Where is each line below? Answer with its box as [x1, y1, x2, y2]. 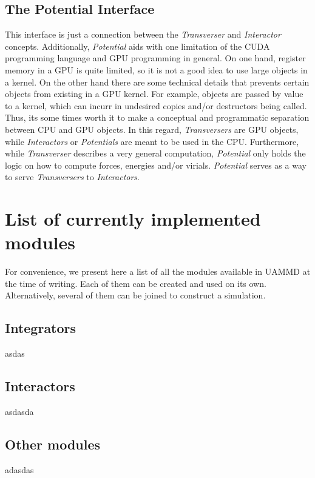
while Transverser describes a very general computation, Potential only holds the [5, 147, 306, 160]
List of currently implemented [5, 206, 261, 231]
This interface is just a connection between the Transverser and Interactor [5, 28, 281, 41]
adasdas [5, 463, 34, 476]
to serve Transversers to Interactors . [5, 170, 140, 183]
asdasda [5, 405, 34, 418]
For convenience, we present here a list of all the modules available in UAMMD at [5, 265, 311, 278]
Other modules [5, 435, 101, 453]
